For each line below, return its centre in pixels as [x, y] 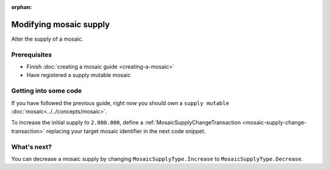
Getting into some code [47, 91]
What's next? [31, 147]
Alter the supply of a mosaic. [47, 39]
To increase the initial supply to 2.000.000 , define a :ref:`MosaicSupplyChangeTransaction [126, 123]
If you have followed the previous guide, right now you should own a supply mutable [120, 103]
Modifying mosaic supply [61, 24]
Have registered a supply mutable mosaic [79, 75]
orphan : [22, 7]
